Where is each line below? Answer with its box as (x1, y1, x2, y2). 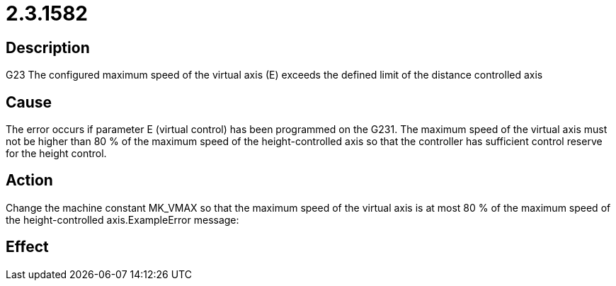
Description (6, 38, 90, 57)
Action (6, 171, 53, 190)
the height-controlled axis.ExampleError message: (6, 213, 239, 226)
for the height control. (6, 147, 107, 160)
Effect (6, 238, 49, 256)
